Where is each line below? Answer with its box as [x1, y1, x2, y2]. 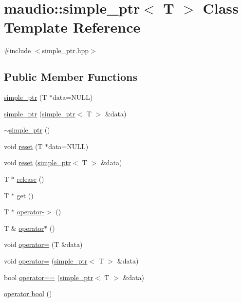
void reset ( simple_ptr [4, 157, 71, 168]
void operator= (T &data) [4, 239, 83, 249]
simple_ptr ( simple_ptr [4, 108, 75, 118]
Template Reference [4, 17, 141, 37]
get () [17, 190, 34, 200]
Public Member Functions [4, 69, 137, 84]
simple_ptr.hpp [42, 45, 89, 56]
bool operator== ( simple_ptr [4, 272, 93, 282]
